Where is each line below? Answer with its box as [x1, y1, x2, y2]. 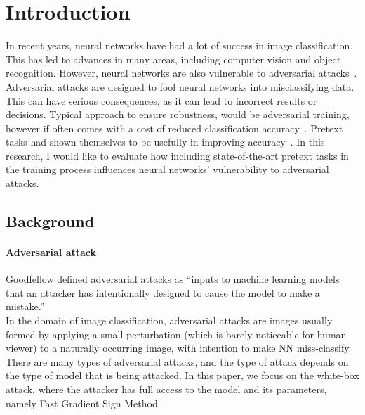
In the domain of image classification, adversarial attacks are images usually [6, 313, 333, 328]
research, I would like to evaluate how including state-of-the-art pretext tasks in [6, 148, 349, 162]
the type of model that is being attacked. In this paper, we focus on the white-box [6, 368, 359, 383]
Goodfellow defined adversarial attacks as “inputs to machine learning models [6, 272, 340, 286]
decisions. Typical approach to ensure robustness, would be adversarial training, [6, 107, 350, 122]
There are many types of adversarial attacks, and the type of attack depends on [6, 354, 349, 369]
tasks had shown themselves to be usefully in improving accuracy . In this [6, 134, 325, 149]
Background [6, 210, 95, 232]
